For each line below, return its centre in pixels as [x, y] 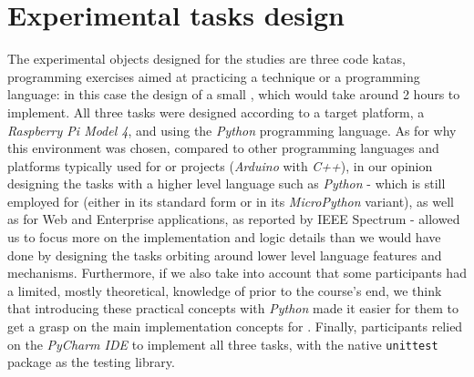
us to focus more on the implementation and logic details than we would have [224, 237]
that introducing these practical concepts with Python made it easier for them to [233, 308]
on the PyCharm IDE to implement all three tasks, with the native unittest [223, 344]
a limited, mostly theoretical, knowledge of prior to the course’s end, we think [225, 290]
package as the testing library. [91, 362]
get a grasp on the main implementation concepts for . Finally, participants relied [235, 326]
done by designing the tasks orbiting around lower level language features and [225, 255]
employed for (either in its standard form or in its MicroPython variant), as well [231, 201]
